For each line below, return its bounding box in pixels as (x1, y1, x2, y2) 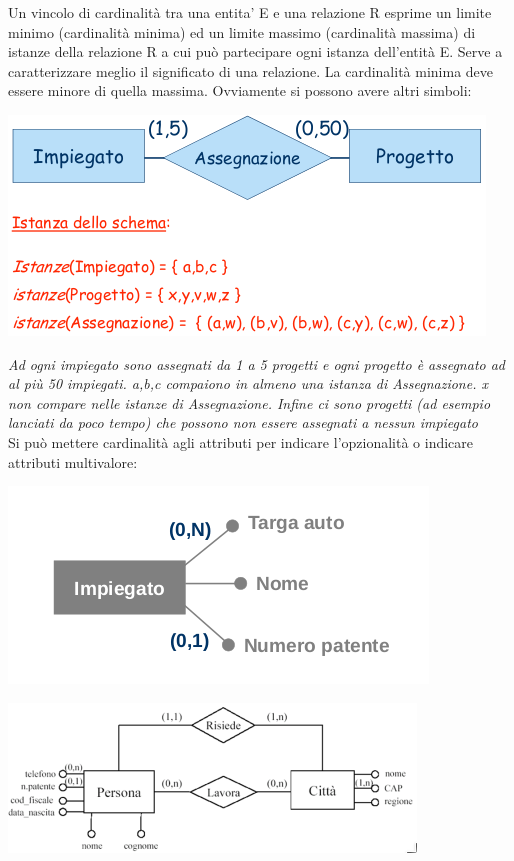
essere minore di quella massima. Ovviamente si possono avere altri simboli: (8, 80, 472, 101)
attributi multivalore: (8, 451, 138, 472)
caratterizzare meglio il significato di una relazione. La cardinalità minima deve (8, 60, 494, 81)
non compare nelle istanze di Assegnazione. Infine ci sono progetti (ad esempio (8, 392, 491, 413)
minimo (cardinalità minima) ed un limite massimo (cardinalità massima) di (8, 21, 476, 42)
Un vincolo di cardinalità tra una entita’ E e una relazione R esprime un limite (8, 2, 492, 22)
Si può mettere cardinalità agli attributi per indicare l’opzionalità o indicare (8, 431, 474, 452)
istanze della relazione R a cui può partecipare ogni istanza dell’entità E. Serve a (8, 41, 503, 62)
